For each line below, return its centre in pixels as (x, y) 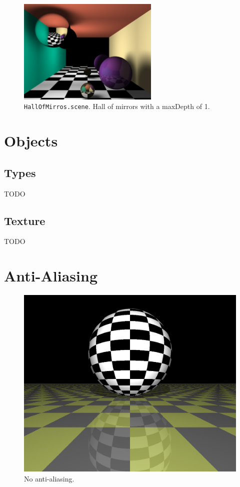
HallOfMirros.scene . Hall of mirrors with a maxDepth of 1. (117, 106)
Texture (25, 220)
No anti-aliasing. (49, 478)
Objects (31, 141)
